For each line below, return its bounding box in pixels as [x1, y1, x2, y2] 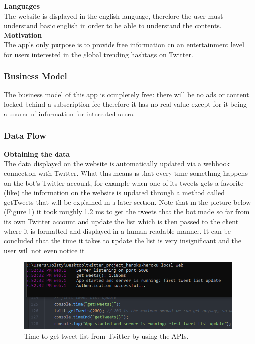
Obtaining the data [4, 148, 70, 159]
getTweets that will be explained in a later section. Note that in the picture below [4, 197, 251, 207]
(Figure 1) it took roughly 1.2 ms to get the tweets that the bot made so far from [4, 206, 250, 217]
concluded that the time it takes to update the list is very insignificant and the [4, 235, 241, 246]
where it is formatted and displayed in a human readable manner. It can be [4, 226, 231, 236]
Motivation [4, 29, 42, 40]
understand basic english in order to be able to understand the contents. [4, 20, 222, 30]
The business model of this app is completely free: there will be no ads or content [4, 89, 249, 99]
